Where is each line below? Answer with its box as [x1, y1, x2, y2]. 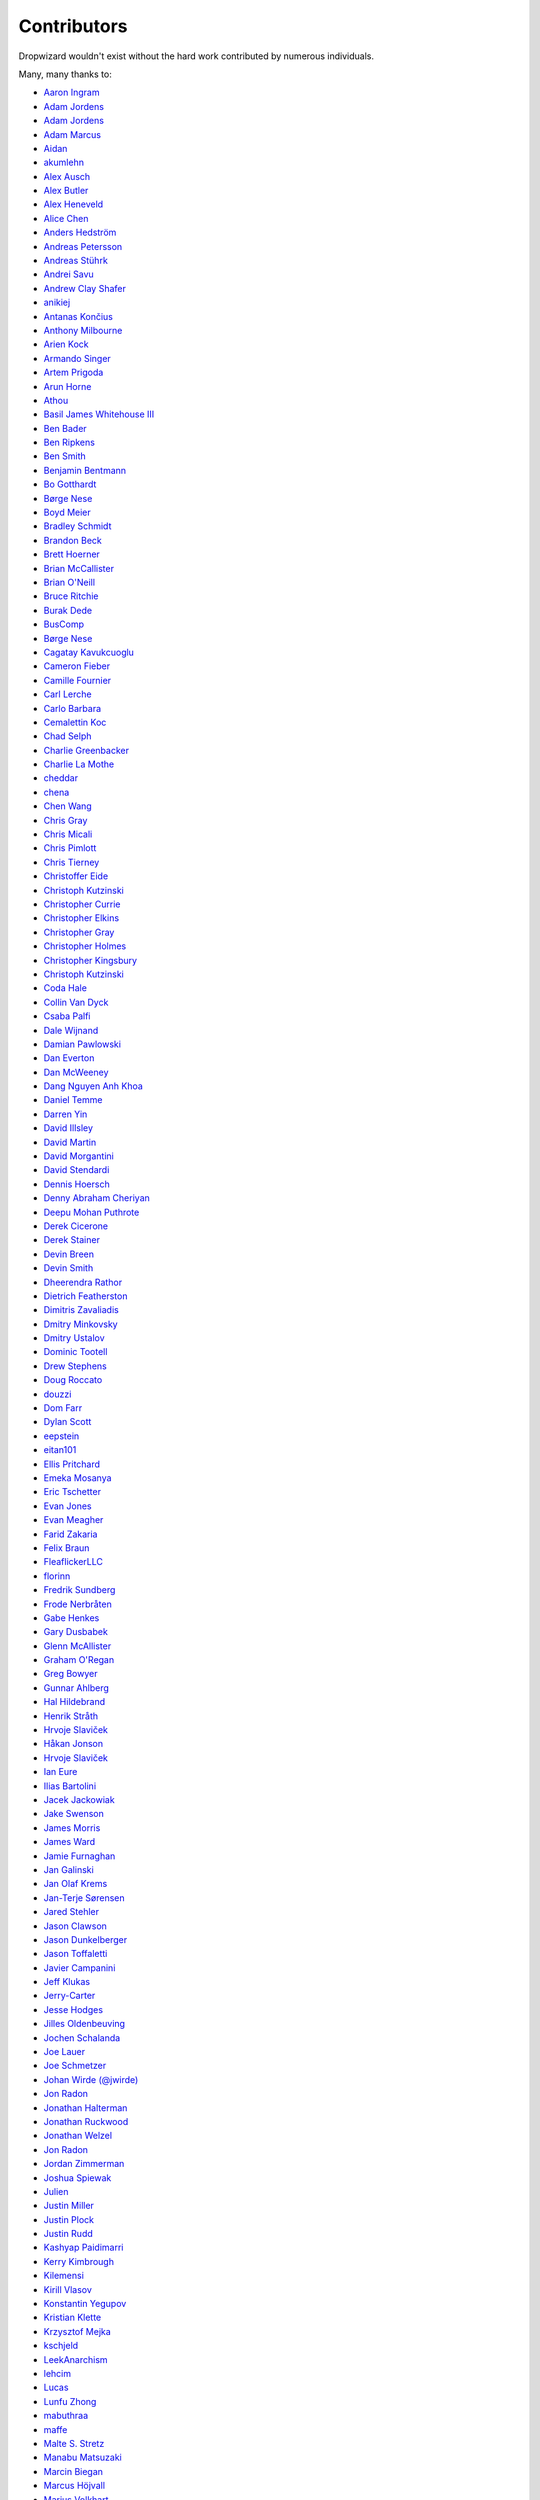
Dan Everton [43, 1052, 95, 1064]
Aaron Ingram [43, 86, 100, 99]
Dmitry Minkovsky [43, 1318, 119, 1330]
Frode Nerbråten [43, 1598, 112, 1610]
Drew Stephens [43, 1360, 107, 1372]
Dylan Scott [43, 1416, 92, 1428]
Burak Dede [43, 604, 93, 616]
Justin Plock [43, 2213, 95, 2225]
